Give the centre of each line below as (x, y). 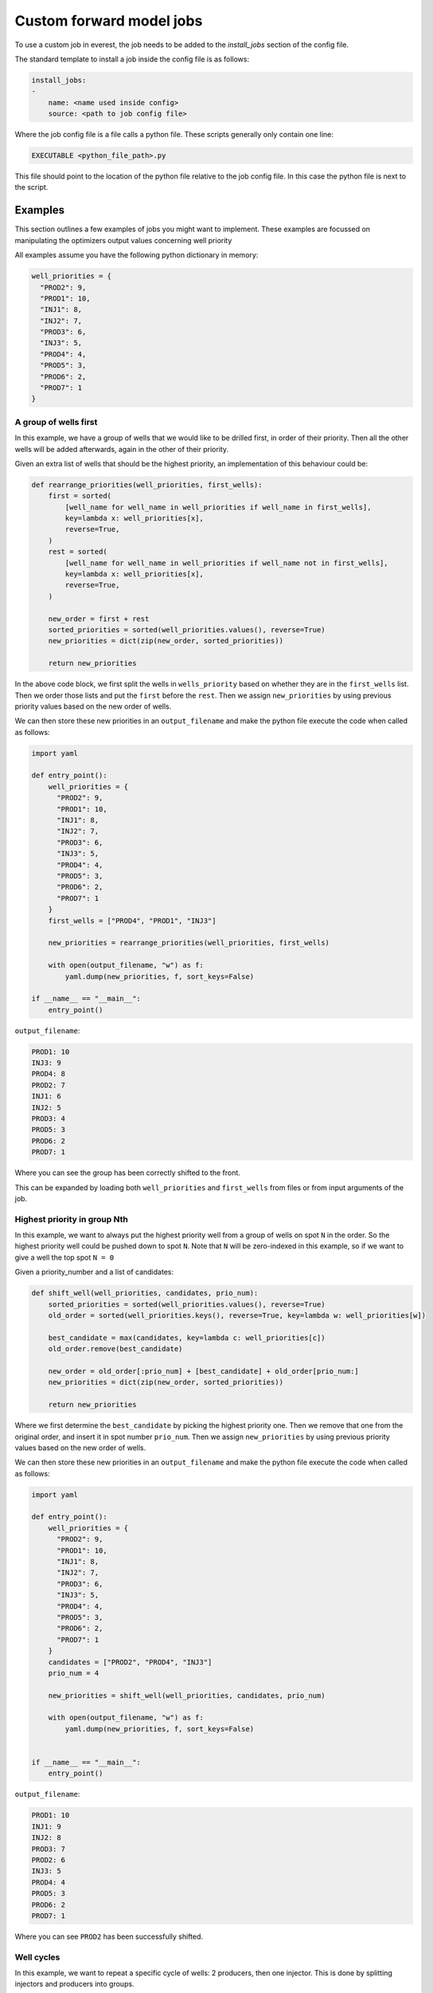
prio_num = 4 (74, 1673)
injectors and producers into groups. (74, 1984)
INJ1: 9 (46, 1826)
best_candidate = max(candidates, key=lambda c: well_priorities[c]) (187, 1338)
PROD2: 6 (49, 1860)
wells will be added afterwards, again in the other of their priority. (122, 449)
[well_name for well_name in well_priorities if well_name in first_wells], (218, 507)
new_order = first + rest (99, 619)
